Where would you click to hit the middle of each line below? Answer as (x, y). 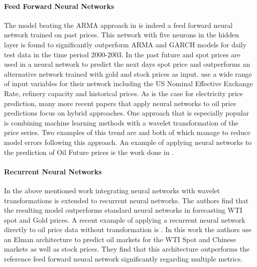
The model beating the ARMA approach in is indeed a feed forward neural (118, 25)
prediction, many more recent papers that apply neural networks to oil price (120, 103)
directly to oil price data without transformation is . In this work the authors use (128, 229)
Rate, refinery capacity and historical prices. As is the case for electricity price (124, 93)
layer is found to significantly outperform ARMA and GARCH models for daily (125, 44)
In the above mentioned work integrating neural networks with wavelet (112, 190)
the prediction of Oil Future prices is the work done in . (89, 152)
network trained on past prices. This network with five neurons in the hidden (122, 35)
